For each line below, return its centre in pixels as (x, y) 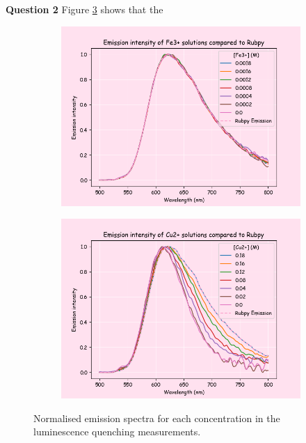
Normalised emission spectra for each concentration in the (157, 418)
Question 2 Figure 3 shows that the (84, 9)
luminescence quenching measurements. (117, 432)
